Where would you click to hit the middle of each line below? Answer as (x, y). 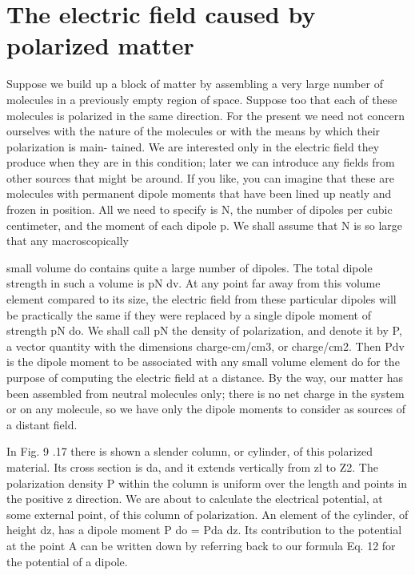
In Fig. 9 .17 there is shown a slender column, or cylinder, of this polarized (190, 451)
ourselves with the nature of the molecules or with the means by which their (194, 131)
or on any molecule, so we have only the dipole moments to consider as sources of (206, 409)
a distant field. (42, 424)
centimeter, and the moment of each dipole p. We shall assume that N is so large (205, 225)
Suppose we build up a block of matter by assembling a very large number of (195, 84)
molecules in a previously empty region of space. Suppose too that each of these (202, 99)
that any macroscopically (68, 241)
